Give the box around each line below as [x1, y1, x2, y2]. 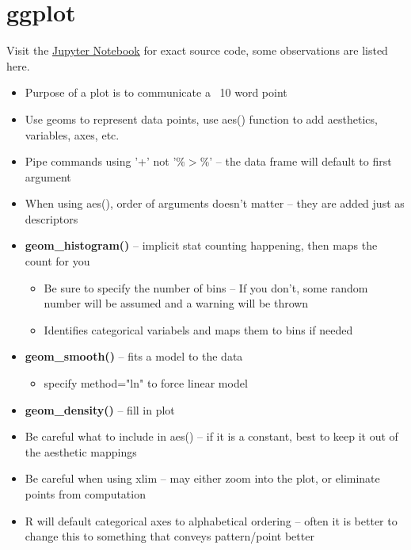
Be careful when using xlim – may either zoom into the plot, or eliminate [25, 470, 380, 487]
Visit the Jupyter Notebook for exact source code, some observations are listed [6, 42, 388, 59]
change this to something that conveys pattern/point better [25, 528, 314, 544]
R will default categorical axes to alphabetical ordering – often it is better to [25, 512, 398, 529]
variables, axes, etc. [25, 126, 120, 143]
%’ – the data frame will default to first [200, 153, 392, 170]
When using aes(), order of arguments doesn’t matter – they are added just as [25, 195, 405, 212]
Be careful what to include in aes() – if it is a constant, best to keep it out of [25, 428, 398, 445]
